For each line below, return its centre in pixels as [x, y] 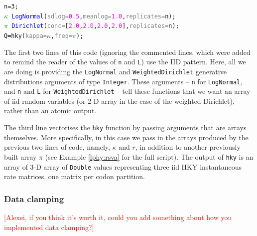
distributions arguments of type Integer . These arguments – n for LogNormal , [123, 81]
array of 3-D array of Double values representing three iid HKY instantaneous [123, 166]
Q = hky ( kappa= [25, 36]
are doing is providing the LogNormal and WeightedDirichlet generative [115, 71]
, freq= [62, 36]
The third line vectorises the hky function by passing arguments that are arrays [125, 127]
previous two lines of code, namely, [57, 147]
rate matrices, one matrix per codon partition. [75, 176]
